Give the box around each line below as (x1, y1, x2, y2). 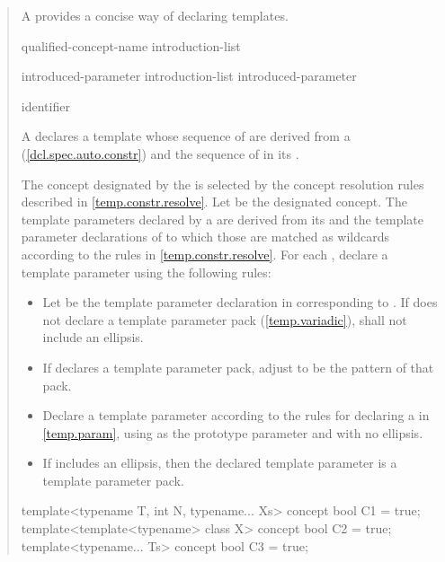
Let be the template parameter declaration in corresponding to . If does (42, 293, 438, 312)
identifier (21, 96, 70, 115)
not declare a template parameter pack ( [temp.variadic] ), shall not (42, 310, 407, 329)
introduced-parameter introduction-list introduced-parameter (21, 66, 357, 85)
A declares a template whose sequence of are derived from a (21, 127, 351, 145)
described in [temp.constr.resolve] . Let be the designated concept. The (21, 192, 407, 211)
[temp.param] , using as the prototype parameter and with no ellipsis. (42, 423, 423, 442)
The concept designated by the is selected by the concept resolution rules (21, 174, 424, 193)
